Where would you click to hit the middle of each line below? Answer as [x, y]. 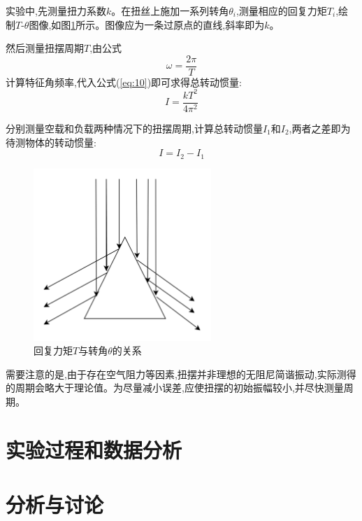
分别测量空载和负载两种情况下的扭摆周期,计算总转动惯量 [134, 128]
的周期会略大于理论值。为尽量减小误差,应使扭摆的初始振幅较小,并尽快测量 [175, 388]
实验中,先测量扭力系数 [56, 11]
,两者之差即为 [320, 128]
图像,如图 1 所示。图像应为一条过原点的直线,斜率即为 [147, 24]
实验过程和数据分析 [94, 449]
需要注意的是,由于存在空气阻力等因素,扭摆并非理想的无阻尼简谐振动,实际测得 [181, 374]
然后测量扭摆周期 [45, 48]
